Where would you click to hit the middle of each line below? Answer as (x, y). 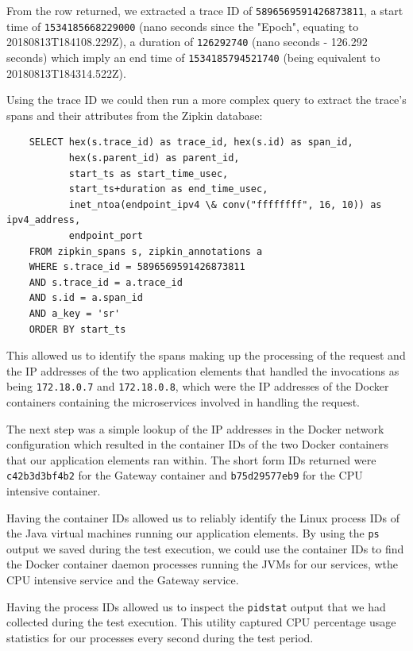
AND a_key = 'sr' (75, 313)
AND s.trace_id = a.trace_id (106, 282)
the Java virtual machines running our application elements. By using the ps (193, 533)
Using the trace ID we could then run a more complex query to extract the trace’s (206, 100)
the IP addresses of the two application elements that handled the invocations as (203, 370)
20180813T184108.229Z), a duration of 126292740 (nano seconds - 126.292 (187, 42)
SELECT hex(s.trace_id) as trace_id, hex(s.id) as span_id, (191, 143)
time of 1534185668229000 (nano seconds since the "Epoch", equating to (183, 26)
